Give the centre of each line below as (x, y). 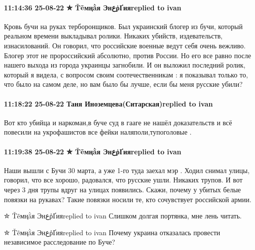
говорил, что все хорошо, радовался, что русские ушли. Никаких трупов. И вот (123, 180)
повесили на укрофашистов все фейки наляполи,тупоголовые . (98, 132)
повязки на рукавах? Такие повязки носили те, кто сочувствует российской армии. (128, 199)
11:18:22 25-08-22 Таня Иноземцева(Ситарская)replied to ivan (109, 103)
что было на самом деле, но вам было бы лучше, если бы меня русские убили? (123, 84)
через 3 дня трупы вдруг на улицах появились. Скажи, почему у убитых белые (123, 189)
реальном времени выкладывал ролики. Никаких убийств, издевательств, (113, 36)
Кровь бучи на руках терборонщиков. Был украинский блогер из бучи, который (123, 26)
